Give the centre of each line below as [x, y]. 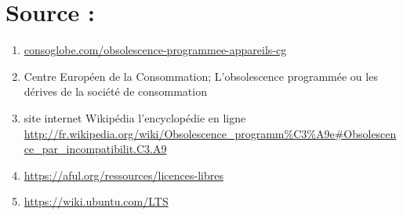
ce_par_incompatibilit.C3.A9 [95, 149]
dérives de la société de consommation [115, 91]
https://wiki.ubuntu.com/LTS [96, 201]
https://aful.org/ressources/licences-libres [123, 175]
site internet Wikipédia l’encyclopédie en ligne [135, 117]
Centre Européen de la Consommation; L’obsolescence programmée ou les [201, 76]
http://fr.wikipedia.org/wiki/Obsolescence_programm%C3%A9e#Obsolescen [210, 133]
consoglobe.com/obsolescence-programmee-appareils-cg [155, 50]
